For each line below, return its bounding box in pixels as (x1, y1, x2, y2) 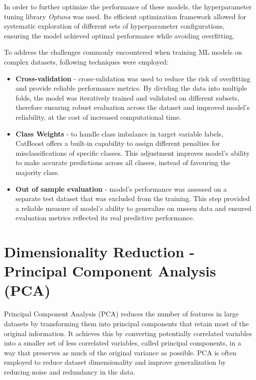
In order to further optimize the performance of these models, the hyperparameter (4, 1, 252, 11)
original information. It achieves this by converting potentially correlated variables (4, 328, 252, 338)
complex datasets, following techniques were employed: (4, 56, 169, 67)
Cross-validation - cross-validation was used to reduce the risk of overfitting (15, 73, 251, 83)
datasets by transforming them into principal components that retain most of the (4, 318, 249, 328)
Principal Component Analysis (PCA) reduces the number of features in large (4, 309, 239, 319)
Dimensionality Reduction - (4, 242, 195, 262)
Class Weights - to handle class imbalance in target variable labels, (15, 128, 224, 138)
